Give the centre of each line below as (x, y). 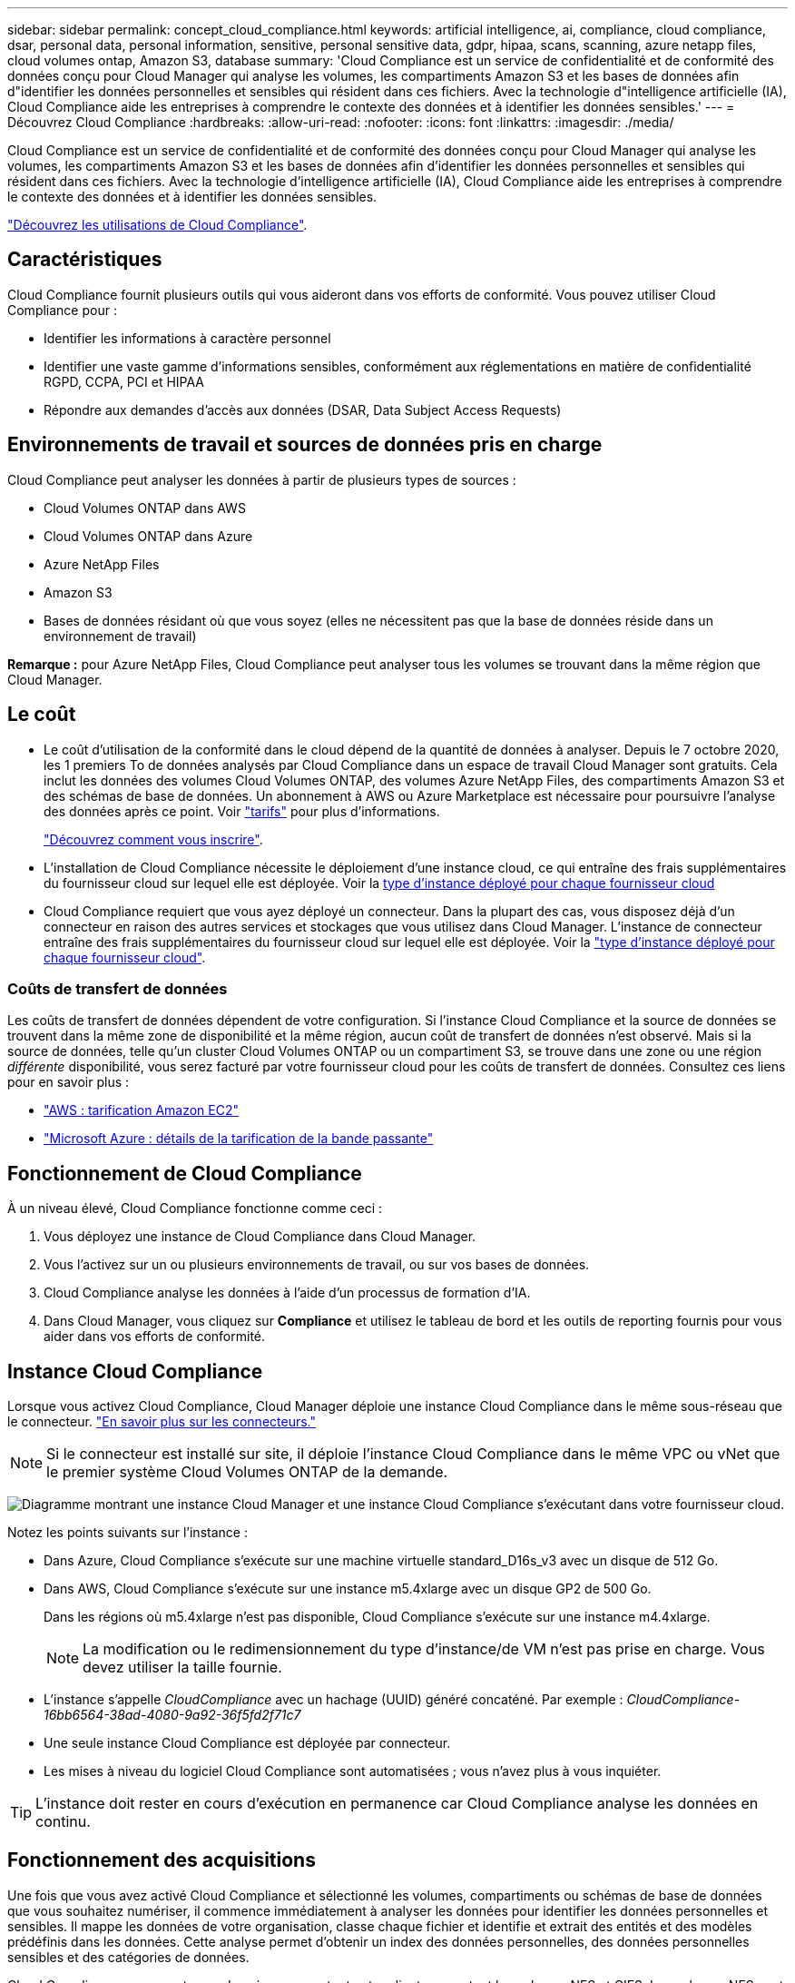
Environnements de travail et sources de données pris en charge (305, 445)
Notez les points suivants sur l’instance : (128, 1532)
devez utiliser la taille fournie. (182, 1667)
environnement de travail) (120, 636)
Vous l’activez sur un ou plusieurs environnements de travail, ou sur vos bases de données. (317, 1265)
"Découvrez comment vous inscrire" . (153, 839)
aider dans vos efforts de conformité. (155, 1337)
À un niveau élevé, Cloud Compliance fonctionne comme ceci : (195, 1209)
